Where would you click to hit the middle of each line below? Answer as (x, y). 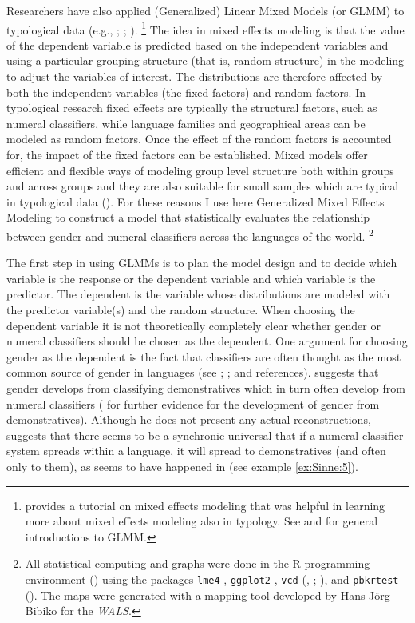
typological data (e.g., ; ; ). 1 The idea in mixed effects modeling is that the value (206, 28)
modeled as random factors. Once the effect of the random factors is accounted (199, 139)
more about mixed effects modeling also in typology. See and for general (202, 521)
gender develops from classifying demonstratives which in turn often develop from (206, 387)
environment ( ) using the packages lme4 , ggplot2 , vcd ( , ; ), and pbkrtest (212, 579)
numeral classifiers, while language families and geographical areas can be (186, 123)
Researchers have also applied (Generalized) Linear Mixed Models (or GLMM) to (206, 10)
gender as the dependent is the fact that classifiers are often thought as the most (204, 356)
